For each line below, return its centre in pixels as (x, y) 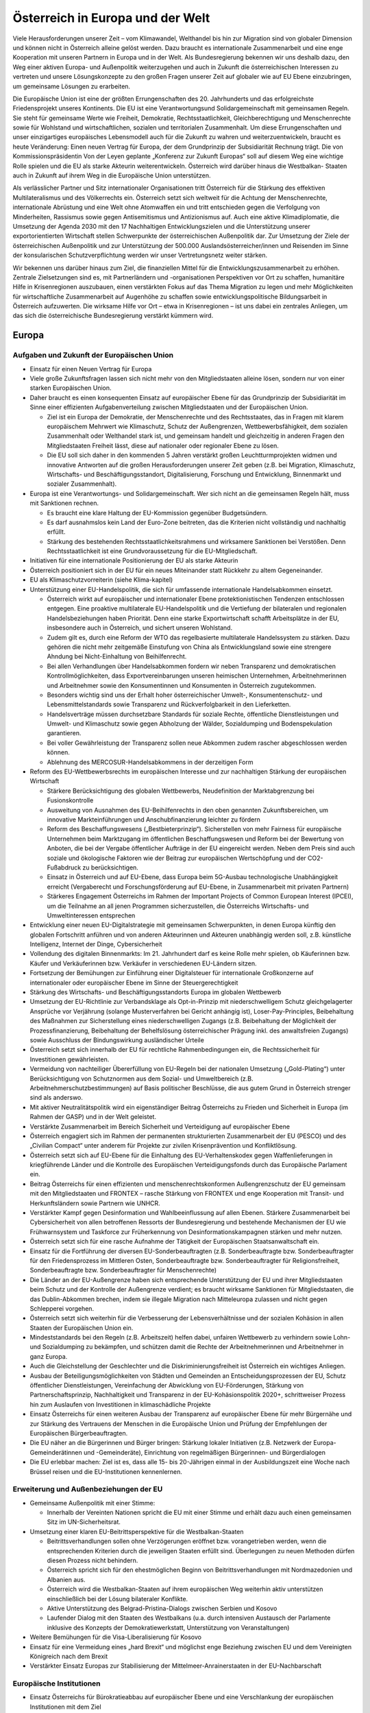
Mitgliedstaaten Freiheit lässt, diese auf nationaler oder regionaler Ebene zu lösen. (163, 445)
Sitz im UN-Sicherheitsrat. (84, 1522)
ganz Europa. (49, 1356)
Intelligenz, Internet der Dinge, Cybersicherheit (96, 944)
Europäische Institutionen (57, 1684)
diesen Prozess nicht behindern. (92, 1561)
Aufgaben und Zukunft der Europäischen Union (93, 355)
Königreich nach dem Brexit (69, 1656)
